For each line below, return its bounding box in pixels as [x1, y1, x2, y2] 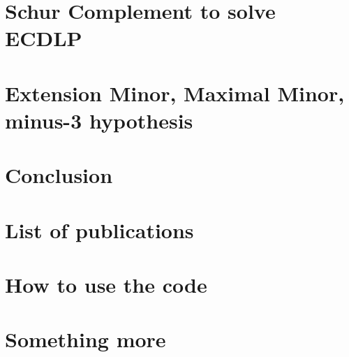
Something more [5, 325, 166, 354]
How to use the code [5, 270, 207, 299]
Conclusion [5, 161, 113, 189]
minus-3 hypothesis [5, 105, 193, 134]
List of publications [5, 215, 194, 244]
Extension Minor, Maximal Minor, [5, 78, 345, 107]
